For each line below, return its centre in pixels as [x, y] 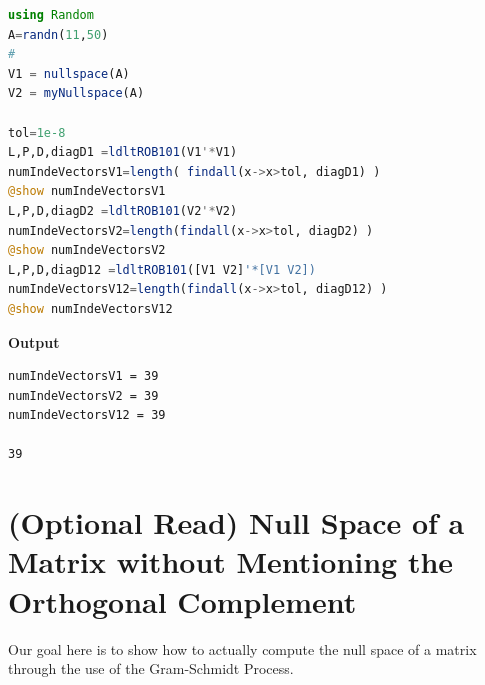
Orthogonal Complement [182, 600]
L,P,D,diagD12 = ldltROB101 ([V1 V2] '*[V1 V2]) [162, 269]
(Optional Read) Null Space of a [236, 522]
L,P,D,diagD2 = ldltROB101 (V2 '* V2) [123, 210]
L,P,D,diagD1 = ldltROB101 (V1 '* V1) [123, 152]
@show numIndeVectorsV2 [87, 250]
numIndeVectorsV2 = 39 [83, 395]
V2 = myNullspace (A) [76, 93]
